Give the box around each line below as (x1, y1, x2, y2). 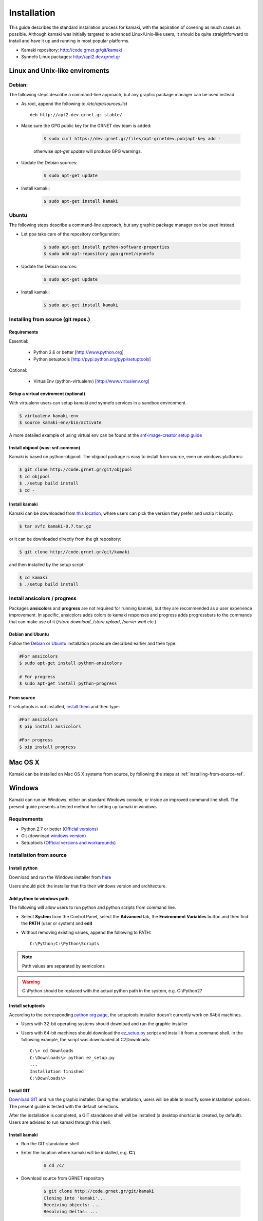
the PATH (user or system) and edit (21, 921, 93, 926)
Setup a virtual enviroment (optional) (9, 391, 85, 397)
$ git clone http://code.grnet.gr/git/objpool (19, 467, 132, 472)
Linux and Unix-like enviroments (9, 66, 110, 75)
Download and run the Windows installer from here (9, 874, 112, 880)
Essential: (9, 338, 29, 344)
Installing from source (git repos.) (9, 316, 90, 322)
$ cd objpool (19, 474, 51, 479)
